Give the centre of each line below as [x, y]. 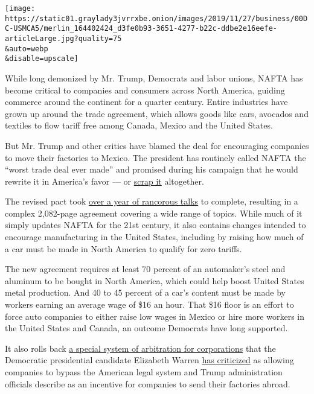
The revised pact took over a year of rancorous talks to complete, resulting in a [152, 201]
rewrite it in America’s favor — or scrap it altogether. [104, 181]
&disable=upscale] [42, 59]
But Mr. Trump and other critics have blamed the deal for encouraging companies [157, 145]
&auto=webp [27, 49]
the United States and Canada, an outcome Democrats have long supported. [146, 328]
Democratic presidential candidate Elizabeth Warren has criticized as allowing [149, 360]
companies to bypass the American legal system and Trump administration [144, 372]
